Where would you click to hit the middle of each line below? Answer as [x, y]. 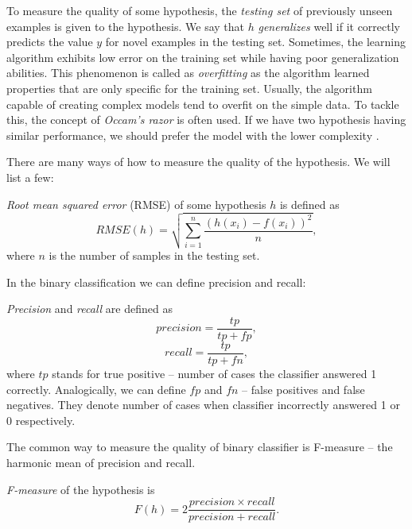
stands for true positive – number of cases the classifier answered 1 [214, 373]
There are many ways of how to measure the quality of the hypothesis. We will [198, 162]
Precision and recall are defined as [89, 309]
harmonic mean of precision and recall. [101, 462]
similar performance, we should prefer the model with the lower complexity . [193, 135]
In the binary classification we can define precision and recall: [156, 282]
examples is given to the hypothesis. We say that [126, 26]
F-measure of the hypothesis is [81, 489]
